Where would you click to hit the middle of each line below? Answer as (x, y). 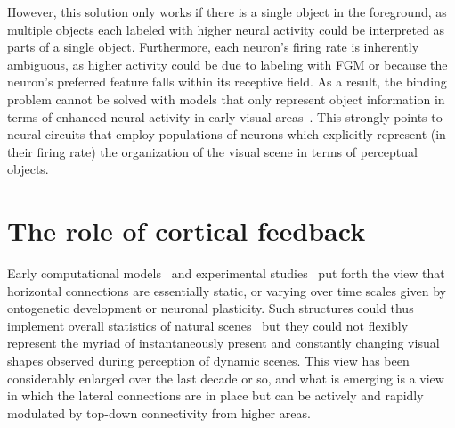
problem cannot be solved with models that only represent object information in (226, 99)
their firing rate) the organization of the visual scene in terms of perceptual (212, 151)
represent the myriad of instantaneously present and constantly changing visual (223, 343)
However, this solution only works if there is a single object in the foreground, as (227, 12)
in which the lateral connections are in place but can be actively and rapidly (215, 395)
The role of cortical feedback (187, 230)
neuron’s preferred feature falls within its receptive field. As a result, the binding (227, 82)
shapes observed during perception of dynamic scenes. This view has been (208, 361)
